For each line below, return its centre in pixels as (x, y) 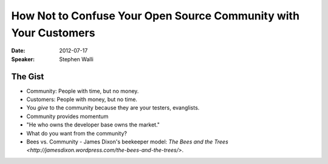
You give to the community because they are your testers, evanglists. (113, 108)
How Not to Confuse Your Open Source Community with (155, 16)
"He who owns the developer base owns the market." (93, 125)
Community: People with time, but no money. (83, 91)
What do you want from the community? (77, 133)
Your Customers (53, 33)
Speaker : (23, 59)
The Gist (28, 77)
